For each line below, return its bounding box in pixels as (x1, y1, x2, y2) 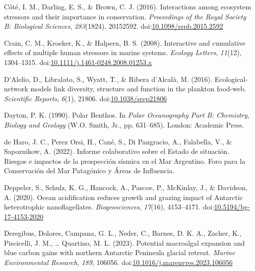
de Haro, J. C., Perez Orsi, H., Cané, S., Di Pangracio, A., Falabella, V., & (4, 136, 232, 146)
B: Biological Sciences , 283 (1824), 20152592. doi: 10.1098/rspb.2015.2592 (4, 21, 223, 31)
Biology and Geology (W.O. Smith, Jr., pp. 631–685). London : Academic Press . (4, 119, 244, 130)
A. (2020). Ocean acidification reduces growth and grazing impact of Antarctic (4, 192, 243, 202)
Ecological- (214, 73, 248, 84)
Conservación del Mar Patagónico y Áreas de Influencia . (4, 165, 175, 176)
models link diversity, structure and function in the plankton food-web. (30, 83, 247, 94)
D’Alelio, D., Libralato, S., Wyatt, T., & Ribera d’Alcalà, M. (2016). (4, 73, 213, 84)
